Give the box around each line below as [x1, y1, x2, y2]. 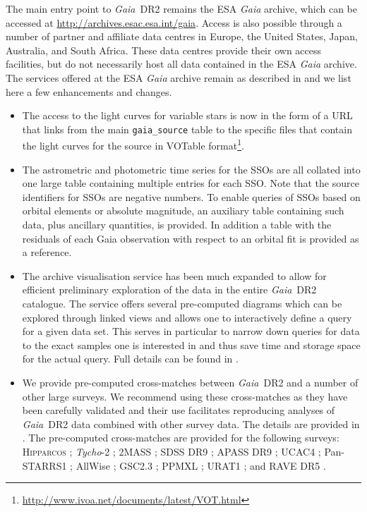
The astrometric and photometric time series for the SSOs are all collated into [22, 161, 361, 176]
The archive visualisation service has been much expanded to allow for [22, 268, 327, 283]
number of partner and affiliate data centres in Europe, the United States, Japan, [6, 29, 358, 44]
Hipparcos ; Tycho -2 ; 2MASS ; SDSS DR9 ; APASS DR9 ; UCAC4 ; [22, 444, 321, 458]
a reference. [22, 245, 72, 260]
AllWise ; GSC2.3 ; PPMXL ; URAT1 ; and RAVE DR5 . [76, 458, 326, 473]
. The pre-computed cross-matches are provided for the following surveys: [22, 430, 339, 445]
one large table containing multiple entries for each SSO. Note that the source [22, 176, 359, 190]
